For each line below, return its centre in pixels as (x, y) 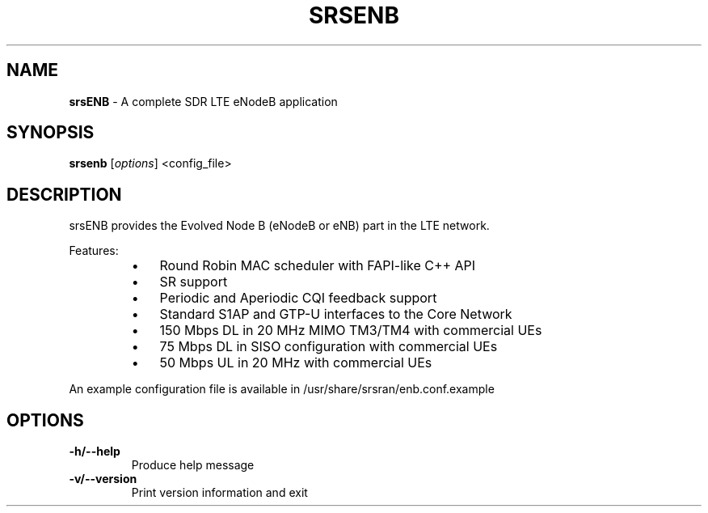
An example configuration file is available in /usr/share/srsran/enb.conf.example (282, 389)
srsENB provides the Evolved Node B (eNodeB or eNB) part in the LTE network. (279, 226)
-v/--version (103, 479)
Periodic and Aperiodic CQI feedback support (298, 298)
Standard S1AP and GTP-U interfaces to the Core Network (336, 314)
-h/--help (95, 452)
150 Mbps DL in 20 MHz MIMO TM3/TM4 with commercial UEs (351, 331)
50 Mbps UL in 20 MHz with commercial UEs (296, 363)
